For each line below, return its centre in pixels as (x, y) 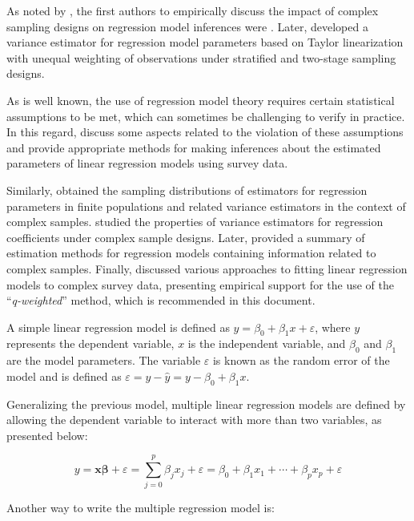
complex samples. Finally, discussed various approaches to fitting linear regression (207, 268)
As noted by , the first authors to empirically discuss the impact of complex (193, 10)
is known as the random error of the (301, 360)
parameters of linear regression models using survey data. (147, 163)
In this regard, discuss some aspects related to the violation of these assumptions (205, 132)
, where (333, 327)
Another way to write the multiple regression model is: (141, 507)
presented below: (47, 435)
